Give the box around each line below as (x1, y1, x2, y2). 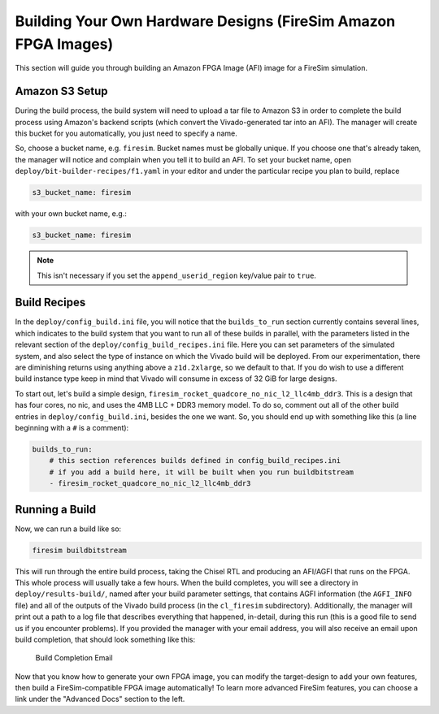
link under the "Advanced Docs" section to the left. (15, 695, 185, 704)
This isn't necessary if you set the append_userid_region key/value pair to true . (37, 270, 317, 280)
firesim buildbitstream (32, 545, 128, 555)
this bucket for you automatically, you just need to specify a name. (15, 128, 237, 138)
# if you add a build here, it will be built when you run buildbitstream (49, 467, 354, 477)
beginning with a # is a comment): (15, 422, 129, 432)
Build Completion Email (35, 653, 113, 663)
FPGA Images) (15, 35, 114, 53)
